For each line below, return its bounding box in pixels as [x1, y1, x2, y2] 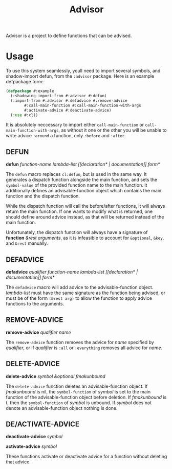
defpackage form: [6, 79, 44, 85]
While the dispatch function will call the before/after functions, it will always [6, 203, 165, 209]
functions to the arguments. [6, 301, 64, 306]
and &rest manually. [6, 240, 48, 246]
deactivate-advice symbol [6, 434, 63, 440]
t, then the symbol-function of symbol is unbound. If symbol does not [6, 400, 152, 406]
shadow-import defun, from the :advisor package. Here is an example [6, 73, 155, 79]
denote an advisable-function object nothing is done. [6, 405, 118, 411]
